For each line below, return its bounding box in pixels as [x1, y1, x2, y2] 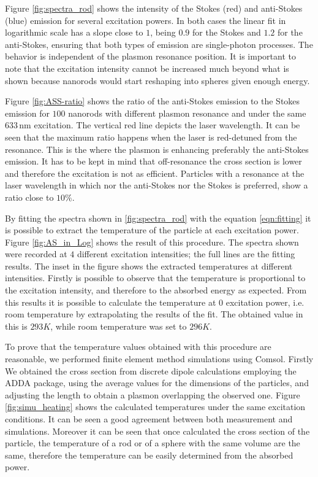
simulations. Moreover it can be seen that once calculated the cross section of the [5, 424, 310, 437]
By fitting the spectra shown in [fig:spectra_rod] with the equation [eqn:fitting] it [5, 211, 311, 224]
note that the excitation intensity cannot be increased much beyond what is [5, 61, 289, 74]
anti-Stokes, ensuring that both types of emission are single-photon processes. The [5, 37, 313, 50]
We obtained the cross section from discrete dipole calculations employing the [5, 364, 297, 377]
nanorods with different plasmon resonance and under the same [68, 106, 306, 119]
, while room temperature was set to [50, 319, 187, 332]
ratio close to [5, 190, 54, 203]
